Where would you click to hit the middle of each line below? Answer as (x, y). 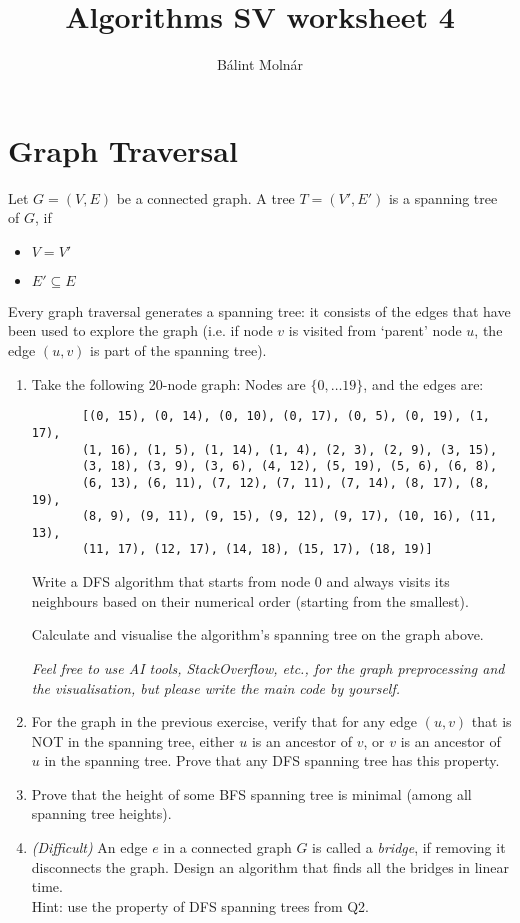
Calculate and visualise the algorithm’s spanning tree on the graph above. (257, 634)
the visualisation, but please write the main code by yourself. (216, 687)
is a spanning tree (443, 197)
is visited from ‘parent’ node (375, 330)
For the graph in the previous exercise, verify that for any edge (224, 721)
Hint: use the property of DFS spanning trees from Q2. (200, 905)
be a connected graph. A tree (205, 197)
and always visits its (388, 581)
